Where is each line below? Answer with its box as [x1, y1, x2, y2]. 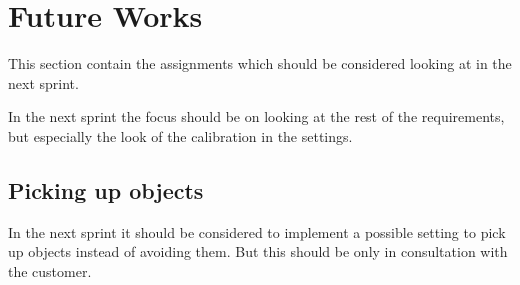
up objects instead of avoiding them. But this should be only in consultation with [8, 241, 508, 262]
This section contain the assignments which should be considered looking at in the [8, 53, 512, 74]
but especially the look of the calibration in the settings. [8, 125, 353, 146]
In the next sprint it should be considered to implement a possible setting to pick [8, 221, 506, 242]
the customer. [8, 260, 92, 281]
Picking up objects [8, 174, 204, 205]
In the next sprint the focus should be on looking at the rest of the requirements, [8, 106, 505, 127]
